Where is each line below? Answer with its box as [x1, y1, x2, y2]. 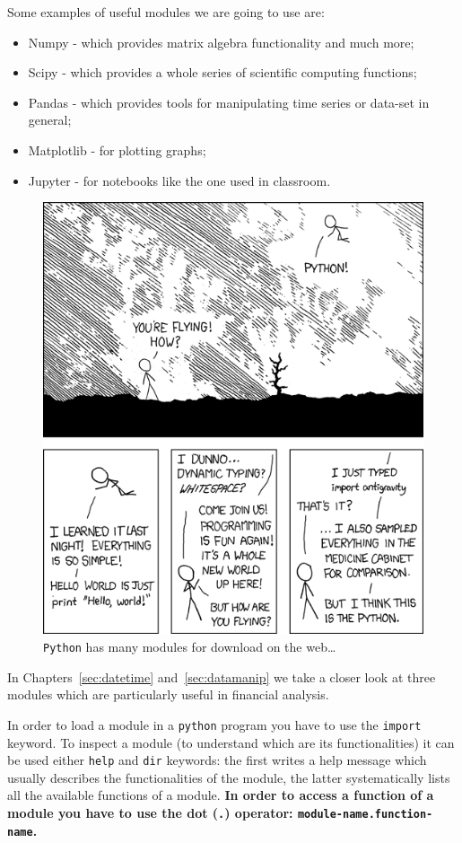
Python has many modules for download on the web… [43, 637, 336, 656]
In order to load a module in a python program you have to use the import [7, 715, 422, 733]
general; [28, 110, 72, 129]
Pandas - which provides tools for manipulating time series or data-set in [28, 92, 430, 111]
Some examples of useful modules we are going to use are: [7, 3, 325, 21]
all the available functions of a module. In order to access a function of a [7, 786, 434, 804]
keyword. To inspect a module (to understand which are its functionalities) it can [7, 733, 455, 751]
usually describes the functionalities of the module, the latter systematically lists [7, 768, 450, 786]
